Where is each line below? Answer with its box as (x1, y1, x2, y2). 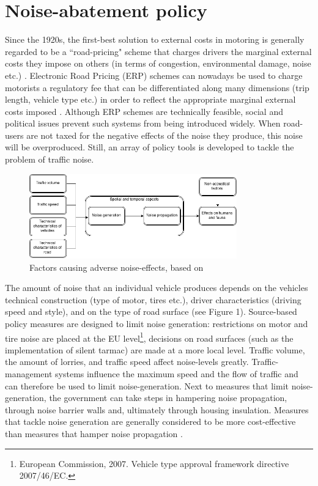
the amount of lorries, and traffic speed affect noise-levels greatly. (5, 355, 249, 368)
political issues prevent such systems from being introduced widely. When (5, 117, 281, 130)
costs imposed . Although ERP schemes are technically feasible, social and (5, 105, 283, 117)
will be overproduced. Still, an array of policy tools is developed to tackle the (5, 141, 294, 153)
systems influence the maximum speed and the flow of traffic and (55, 367, 298, 380)
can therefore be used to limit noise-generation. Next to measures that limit (5, 379, 289, 392)
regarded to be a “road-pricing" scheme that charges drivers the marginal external (5, 45, 312, 57)
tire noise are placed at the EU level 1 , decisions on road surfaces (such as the (5, 330, 294, 344)
